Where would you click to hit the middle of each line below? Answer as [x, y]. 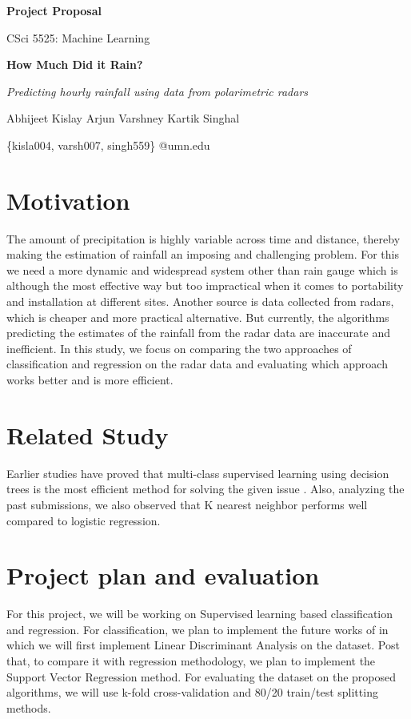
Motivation [68, 200]
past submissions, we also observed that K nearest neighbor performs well [187, 504]
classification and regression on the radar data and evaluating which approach [197, 364]
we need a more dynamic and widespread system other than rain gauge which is [202, 269]
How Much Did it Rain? [75, 64]
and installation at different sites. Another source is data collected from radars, [200, 301]
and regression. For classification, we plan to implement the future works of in [198, 629]
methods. [29, 707]
